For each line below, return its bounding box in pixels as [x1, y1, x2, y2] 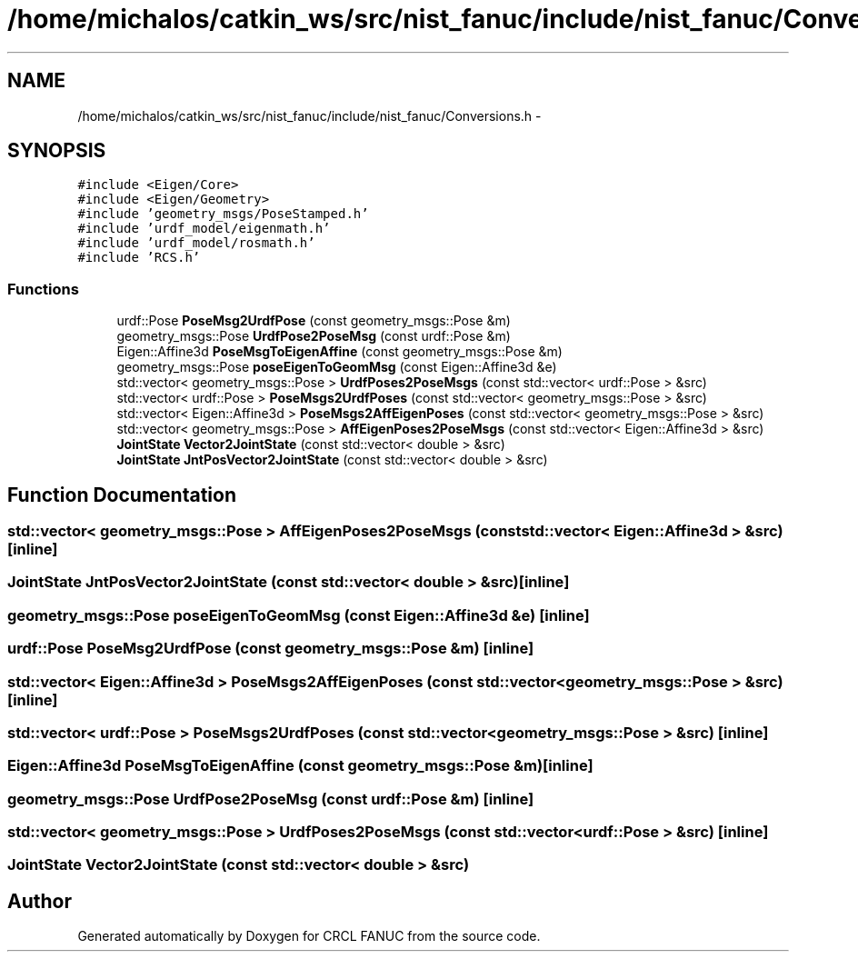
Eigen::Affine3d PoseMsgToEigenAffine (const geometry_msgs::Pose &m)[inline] [7, 756, 594, 775]
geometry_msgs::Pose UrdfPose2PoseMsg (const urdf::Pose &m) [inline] [7, 789, 534, 808]
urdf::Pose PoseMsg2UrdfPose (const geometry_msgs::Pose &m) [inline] [7, 639, 534, 658]
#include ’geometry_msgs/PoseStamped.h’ [77, 206, 369, 222]
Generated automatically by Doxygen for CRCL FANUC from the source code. [77, 928, 541, 944]
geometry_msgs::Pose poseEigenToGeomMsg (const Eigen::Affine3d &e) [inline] [7, 605, 590, 624]
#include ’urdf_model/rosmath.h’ [77, 235, 315, 251]
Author [7, 889, 72, 913]
